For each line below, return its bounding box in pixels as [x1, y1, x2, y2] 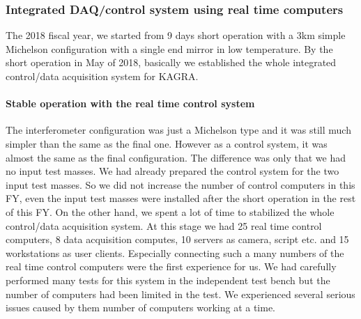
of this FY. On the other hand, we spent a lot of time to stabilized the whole [6, 204, 335, 219]
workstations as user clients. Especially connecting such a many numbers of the [6, 245, 344, 260]
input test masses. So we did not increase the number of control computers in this [6, 177, 355, 192]
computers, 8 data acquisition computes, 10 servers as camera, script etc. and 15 [6, 232, 349, 247]
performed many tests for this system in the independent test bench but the [6, 272, 330, 287]
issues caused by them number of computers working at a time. [6, 300, 276, 315]
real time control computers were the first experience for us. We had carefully [6, 259, 337, 274]
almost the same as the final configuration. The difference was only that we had [6, 150, 346, 164]
